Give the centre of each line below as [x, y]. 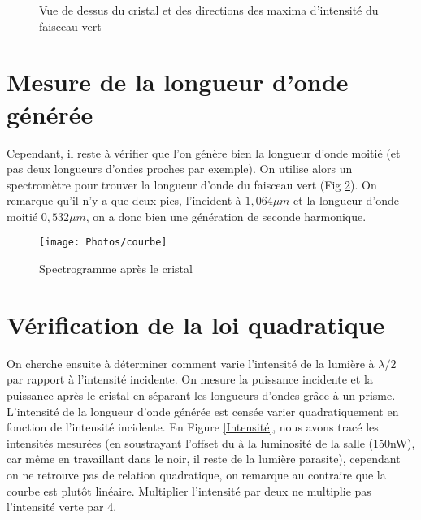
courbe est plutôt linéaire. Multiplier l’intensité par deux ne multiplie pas [189, 490]
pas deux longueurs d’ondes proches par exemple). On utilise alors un [180, 169]
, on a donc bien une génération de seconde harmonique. [226, 216]
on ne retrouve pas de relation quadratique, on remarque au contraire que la [196, 474]
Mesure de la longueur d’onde [178, 82]
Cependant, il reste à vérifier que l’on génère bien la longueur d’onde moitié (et [204, 152]
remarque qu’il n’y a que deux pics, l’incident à [124, 200]
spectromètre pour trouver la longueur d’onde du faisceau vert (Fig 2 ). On [192, 184]
